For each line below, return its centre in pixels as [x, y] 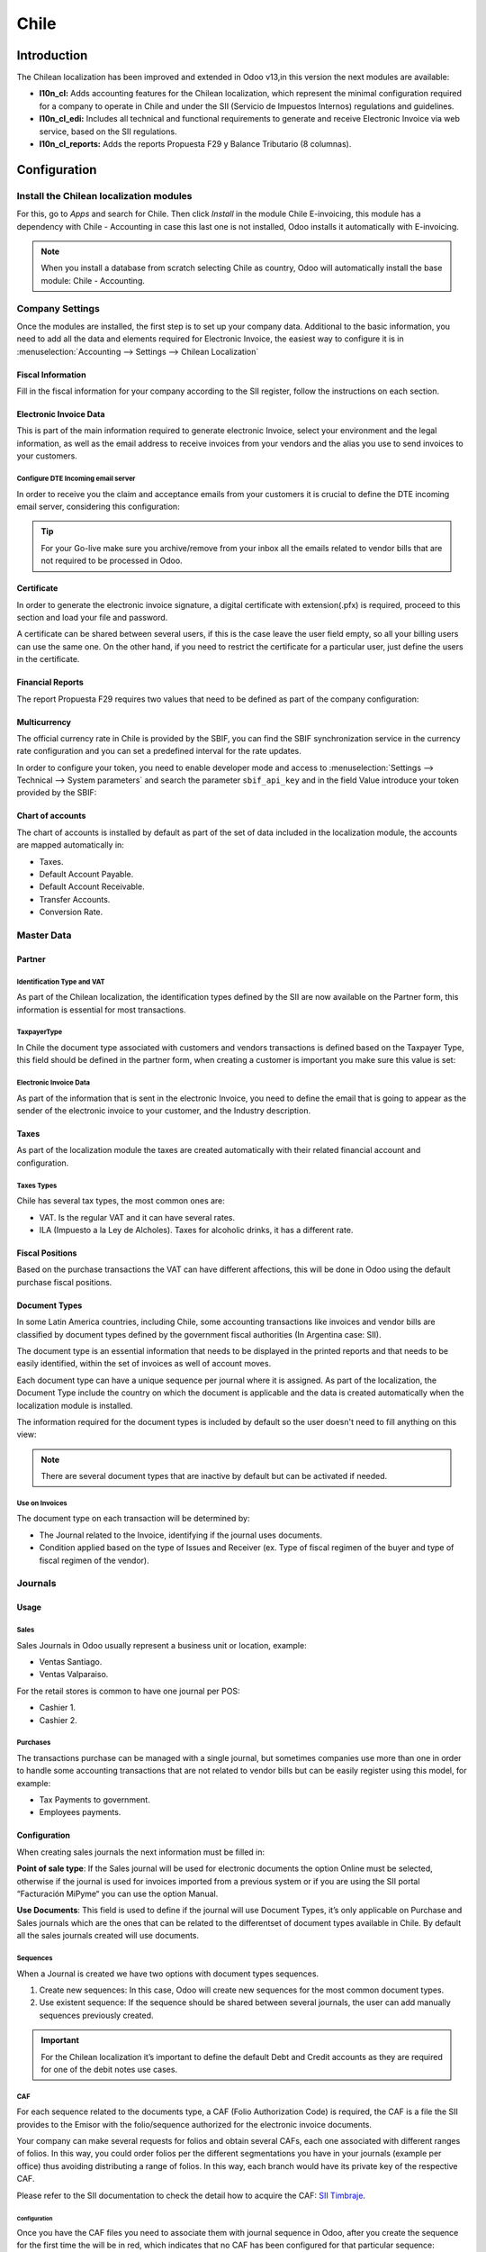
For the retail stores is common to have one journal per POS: [128, 1691]
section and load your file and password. [92, 617]
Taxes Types [37, 1185]
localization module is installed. [75, 1405]
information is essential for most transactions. [101, 1010]
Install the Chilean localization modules [104, 195]
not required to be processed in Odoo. [112, 561]
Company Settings [58, 308]
